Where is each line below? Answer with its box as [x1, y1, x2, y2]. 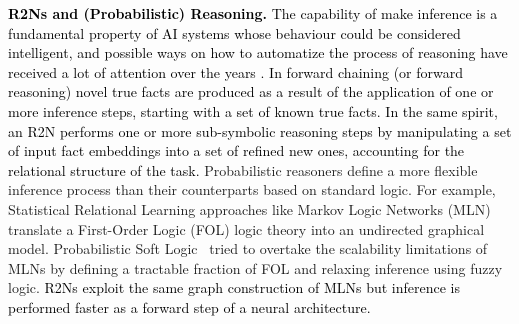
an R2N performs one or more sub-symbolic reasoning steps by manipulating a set [8, 120, 512, 141]
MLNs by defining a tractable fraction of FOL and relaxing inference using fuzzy [8, 257, 503, 278]
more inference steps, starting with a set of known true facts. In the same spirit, [8, 100, 498, 121]
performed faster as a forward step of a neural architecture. [8, 296, 371, 317]
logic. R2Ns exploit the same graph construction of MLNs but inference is [8, 277, 460, 298]
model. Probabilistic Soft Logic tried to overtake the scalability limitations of [8, 238, 488, 259]
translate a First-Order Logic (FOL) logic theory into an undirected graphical [8, 218, 485, 239]
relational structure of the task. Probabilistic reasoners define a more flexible [8, 159, 478, 180]
